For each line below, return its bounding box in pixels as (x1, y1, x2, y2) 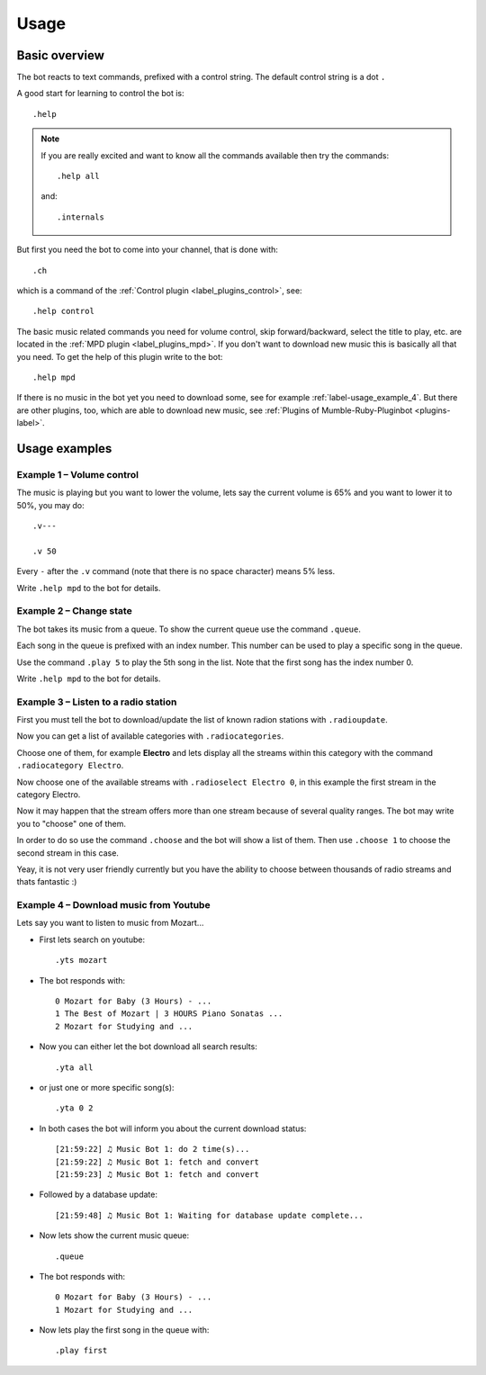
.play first (55, 1345, 108, 1356)
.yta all (55, 1062, 94, 1073)
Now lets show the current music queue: (39, 1230, 190, 1241)
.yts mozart (55, 955, 108, 966)
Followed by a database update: (39, 1189, 157, 1200)
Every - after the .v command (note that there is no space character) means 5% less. (16, 566, 336, 577)
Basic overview (16, 48, 105, 63)
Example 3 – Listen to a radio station (16, 696, 177, 708)
